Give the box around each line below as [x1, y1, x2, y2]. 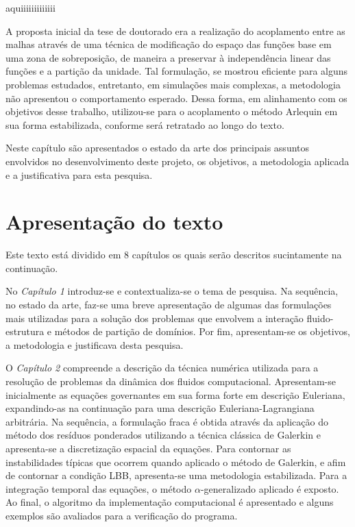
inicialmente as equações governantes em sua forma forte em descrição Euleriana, [5, 387, 345, 402]
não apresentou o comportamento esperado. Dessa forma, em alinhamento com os [5, 90, 347, 105]
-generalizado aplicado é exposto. [200, 481, 339, 495]
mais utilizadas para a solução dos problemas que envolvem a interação [5, 310, 304, 325]
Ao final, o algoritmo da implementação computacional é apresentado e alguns [5, 495, 334, 509]
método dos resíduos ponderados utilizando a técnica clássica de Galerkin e [5, 428, 321, 442]
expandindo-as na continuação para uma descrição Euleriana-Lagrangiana [5, 401, 315, 415]
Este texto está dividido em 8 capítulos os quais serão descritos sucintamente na [5, 247, 342, 262]
